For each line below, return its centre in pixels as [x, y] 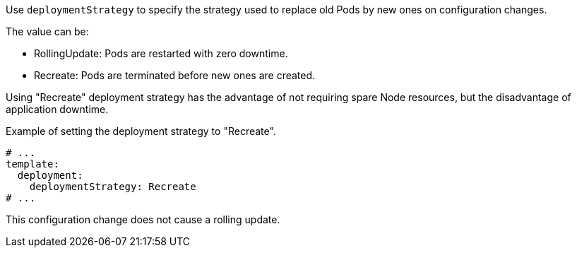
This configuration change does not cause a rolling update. [143, 219]
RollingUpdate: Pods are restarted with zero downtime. [161, 53]
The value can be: [47, 31]
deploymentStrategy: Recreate [113, 187]
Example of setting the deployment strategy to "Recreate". [141, 131]
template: [32, 164]
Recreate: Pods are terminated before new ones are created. [175, 75]
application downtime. [57, 109]
